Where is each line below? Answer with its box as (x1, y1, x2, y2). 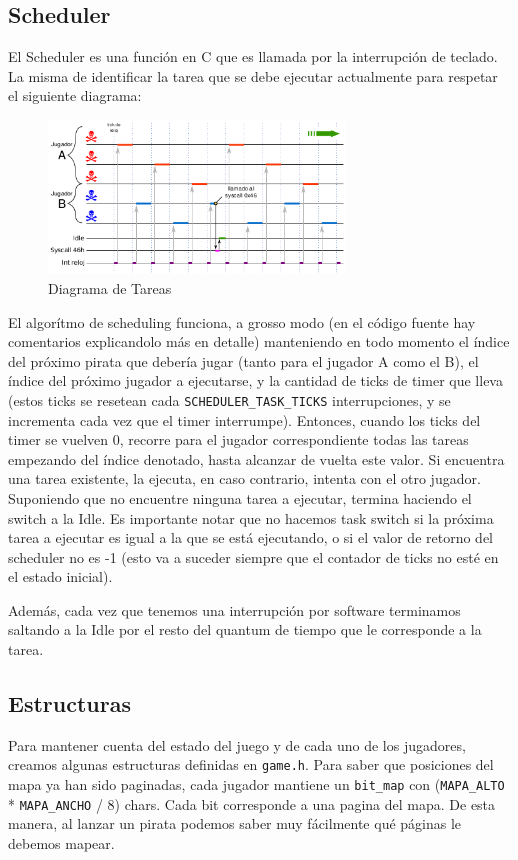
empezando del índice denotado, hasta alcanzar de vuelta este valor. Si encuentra (8, 448, 505, 469)
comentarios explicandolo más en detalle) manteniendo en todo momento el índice (8, 331, 510, 352)
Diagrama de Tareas (48, 277, 172, 298)
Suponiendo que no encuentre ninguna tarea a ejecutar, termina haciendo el (8, 487, 472, 508)
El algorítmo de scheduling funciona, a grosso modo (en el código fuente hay (8, 311, 476, 332)
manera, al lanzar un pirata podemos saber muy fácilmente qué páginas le (8, 813, 462, 834)
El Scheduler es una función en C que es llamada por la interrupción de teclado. (8, 46, 498, 67)
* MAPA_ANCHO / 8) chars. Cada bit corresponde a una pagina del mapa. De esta (8, 793, 496, 814)
